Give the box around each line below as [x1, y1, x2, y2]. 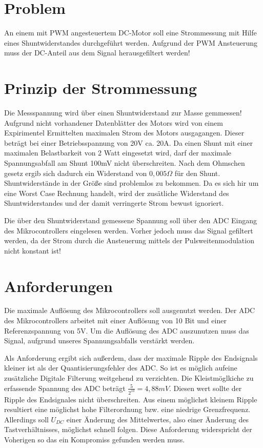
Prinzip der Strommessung [4, 77, 197, 99]
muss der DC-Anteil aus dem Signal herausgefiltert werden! [4, 47, 190, 58]
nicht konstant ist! [4, 245, 61, 256]
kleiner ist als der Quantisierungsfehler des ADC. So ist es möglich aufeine [4, 362, 237, 373]
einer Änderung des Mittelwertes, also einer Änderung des [66, 414, 249, 424]
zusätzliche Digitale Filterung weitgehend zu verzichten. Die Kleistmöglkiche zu [4, 373, 254, 383]
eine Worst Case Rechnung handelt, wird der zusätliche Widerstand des [4, 187, 229, 198]
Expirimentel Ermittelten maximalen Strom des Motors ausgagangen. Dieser [4, 127, 245, 138]
